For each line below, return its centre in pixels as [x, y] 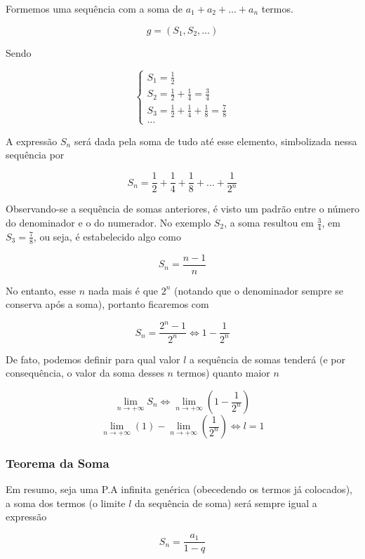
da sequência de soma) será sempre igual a [226, 503]
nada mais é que [123, 290]
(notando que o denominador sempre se [259, 290]
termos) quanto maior [223, 373]
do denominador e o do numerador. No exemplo [108, 223]
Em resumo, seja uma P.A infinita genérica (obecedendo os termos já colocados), [179, 489]
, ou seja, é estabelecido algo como [107, 236]
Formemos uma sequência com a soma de [94, 8]
